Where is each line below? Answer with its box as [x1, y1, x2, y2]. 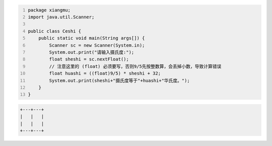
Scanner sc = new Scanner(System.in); [49, 42, 145, 48]
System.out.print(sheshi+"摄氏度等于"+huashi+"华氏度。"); [49, 78, 190, 83]
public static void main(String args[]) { [38, 35, 145, 41]
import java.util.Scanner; [28, 14, 95, 20]
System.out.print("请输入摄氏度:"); [49, 49, 134, 55]
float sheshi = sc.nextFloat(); [49, 56, 129, 62]
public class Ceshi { [28, 28, 82, 34]
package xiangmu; [28, 7, 71, 13]
